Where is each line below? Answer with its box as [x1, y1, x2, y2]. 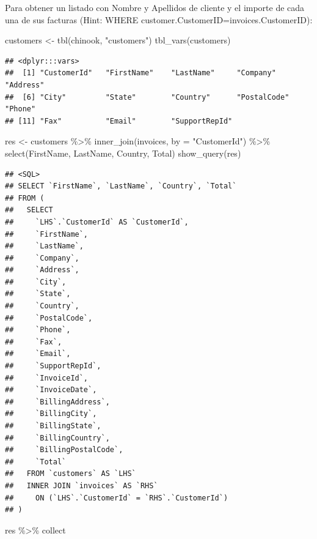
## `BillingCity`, [5, 409, 97, 418]
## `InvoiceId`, [5, 373, 89, 382]
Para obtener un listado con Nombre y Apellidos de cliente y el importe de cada [5, 1, 305, 13]
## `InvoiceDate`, [5, 385, 97, 395]
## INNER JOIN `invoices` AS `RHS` [5, 481, 158, 490]
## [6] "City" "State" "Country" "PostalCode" [5, 92, 290, 102]
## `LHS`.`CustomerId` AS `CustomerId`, [5, 217, 189, 226]
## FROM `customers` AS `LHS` [5, 469, 136, 478]
